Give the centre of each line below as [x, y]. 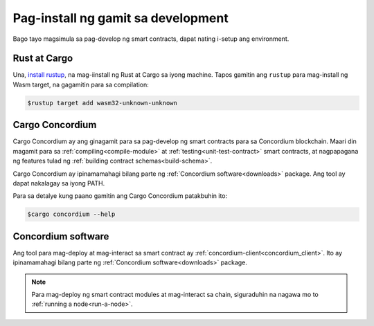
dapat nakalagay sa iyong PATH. [59, 183]
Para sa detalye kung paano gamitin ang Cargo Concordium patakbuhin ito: [120, 196]
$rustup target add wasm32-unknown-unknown [103, 103]
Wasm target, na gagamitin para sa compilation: [81, 84]
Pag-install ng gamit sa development [121, 18]
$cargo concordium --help [71, 214]
